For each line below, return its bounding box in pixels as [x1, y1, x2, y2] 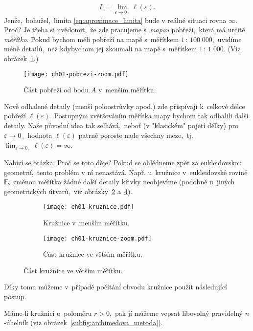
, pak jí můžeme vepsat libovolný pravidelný [110, 308, 243, 318]
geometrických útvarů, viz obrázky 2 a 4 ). [4, 186, 133, 196]
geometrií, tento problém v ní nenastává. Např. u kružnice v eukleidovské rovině [4, 167, 248, 177]
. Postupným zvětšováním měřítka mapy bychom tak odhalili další [50, 110, 249, 121]
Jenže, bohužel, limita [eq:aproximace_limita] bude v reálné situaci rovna [4, 15, 227, 25]
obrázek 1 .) [4, 53, 39, 63]
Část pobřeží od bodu [23, 85, 89, 95]
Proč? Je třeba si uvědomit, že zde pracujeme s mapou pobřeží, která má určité [4, 24, 245, 35]
